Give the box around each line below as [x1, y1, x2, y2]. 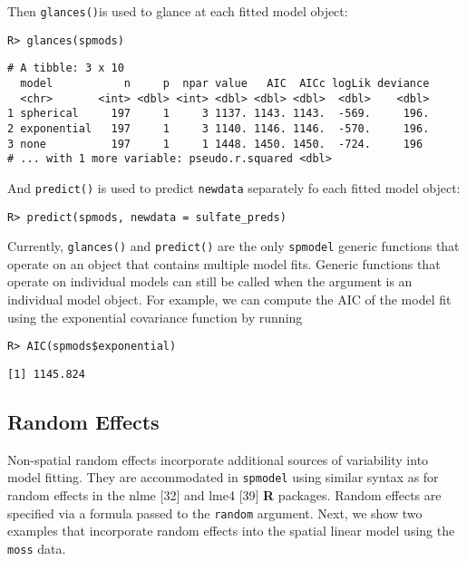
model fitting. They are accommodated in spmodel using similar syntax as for [7, 468, 439, 487]
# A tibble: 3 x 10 [7, 62, 124, 75]
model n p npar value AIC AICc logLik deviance [20, 76, 430, 90]
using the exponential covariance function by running [7, 307, 303, 326]
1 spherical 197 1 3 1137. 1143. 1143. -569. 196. [7, 107, 430, 121]
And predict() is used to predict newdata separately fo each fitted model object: [7, 178, 461, 197]
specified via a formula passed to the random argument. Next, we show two [7, 503, 423, 522]
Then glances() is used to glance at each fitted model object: [7, 2, 348, 20]
